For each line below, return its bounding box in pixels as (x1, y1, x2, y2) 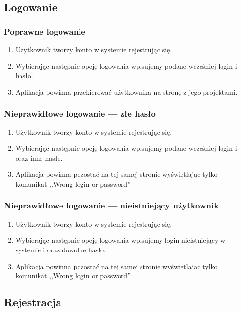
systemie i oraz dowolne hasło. (15, 244, 106, 254)
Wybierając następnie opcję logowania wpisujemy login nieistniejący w (15, 235, 226, 245)
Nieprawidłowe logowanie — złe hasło (4, 107, 156, 120)
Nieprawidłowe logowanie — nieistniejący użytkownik (4, 199, 219, 211)
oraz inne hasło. (15, 152, 63, 163)
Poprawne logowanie (4, 25, 85, 37)
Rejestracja (4, 294, 62, 310)
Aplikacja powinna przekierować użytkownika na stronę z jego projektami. (15, 86, 238, 97)
